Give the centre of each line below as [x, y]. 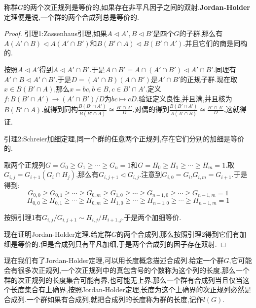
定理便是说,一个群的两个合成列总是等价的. [72, 17]
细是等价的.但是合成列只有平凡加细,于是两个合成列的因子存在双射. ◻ [115, 243]
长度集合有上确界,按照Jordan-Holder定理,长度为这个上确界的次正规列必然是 [131, 289]
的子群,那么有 [201, 33]
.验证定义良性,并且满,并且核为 [184, 98]
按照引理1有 [23, 217]
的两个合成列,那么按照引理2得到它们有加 [182, 234]
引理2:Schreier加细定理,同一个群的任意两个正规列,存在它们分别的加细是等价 [124, 138]
